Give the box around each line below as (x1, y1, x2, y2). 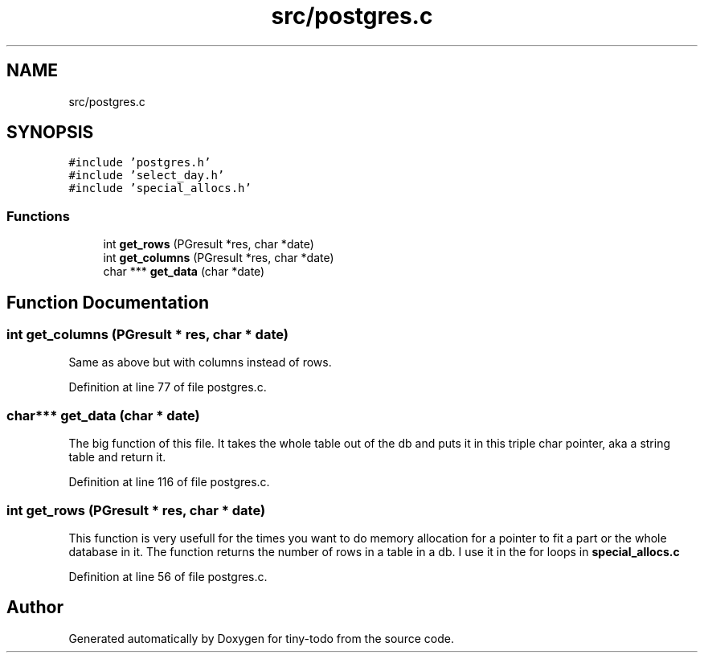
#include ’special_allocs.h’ (68, 182, 252, 195)
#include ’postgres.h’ (68, 156, 211, 170)
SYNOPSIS (6, 122, 94, 143)
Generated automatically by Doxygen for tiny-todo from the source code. (68, 631, 454, 645)
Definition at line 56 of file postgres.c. (68, 569, 268, 583)
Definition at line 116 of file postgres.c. (68, 475, 270, 489)
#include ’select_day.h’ (68, 169, 225, 182)
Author (6, 597, 63, 618)
